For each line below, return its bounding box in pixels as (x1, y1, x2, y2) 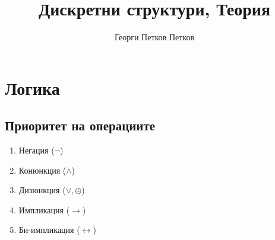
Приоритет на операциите (5, 116, 156, 135)
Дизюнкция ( (18, 184, 66, 196)
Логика (5, 75, 60, 100)
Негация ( (18, 144, 55, 156)
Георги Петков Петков (114, 31, 195, 43)
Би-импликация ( (18, 223, 80, 236)
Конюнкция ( (18, 164, 67, 176)
